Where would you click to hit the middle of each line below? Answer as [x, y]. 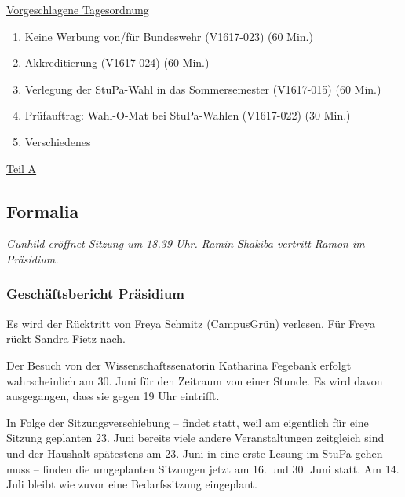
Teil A [22, 168]
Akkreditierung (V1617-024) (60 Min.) [117, 63]
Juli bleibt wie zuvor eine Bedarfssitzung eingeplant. [132, 484]
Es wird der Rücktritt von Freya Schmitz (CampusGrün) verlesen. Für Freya [191, 323]
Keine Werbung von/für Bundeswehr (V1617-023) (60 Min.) [169, 36]
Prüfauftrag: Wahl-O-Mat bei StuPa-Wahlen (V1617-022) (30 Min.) [188, 115]
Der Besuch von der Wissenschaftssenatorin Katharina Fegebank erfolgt [179, 364]
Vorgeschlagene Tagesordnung [78, 9]
